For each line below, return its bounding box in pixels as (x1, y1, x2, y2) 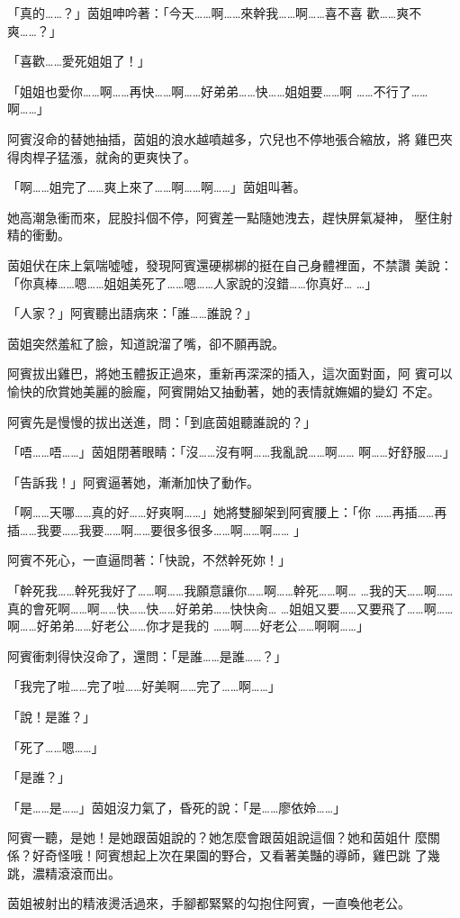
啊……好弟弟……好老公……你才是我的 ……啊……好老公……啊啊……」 (7, 616, 369, 635)
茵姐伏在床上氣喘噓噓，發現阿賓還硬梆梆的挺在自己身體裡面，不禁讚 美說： (7, 255, 453, 274)
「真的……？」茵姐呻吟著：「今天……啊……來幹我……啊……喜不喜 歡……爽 (7, 4, 410, 22)
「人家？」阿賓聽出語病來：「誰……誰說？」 (7, 304, 257, 323)
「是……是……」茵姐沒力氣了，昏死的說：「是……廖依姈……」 (7, 797, 347, 816)
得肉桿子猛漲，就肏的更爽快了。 (7, 147, 196, 166)
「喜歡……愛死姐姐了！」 (7, 51, 150, 70)
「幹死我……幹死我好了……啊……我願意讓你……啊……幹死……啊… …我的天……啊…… (7, 581, 454, 600)
